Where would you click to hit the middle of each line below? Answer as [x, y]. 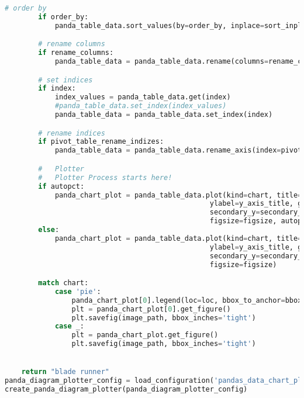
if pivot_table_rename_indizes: [101, 142]
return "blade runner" [65, 372]
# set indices [65, 80]
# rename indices [72, 133]
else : [49, 230]
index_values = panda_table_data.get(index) [143, 97]
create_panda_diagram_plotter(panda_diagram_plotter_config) [126, 390]
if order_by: [63, 17]
